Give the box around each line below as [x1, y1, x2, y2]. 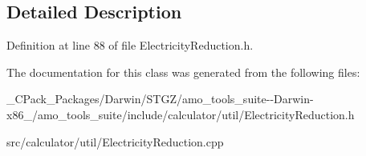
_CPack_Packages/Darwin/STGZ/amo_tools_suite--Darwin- [6, 90, 314, 107]
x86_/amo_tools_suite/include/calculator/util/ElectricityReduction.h [6, 106, 355, 122]
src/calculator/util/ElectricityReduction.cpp [6, 133, 224, 150]
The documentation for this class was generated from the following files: [6, 63, 360, 80]
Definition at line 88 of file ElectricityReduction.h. [6, 37, 254, 54]
